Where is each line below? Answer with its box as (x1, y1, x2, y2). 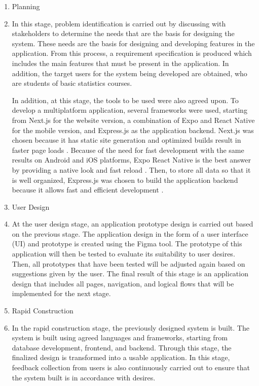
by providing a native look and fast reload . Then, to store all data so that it (12, 164, 251, 175)
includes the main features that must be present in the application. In (12, 57, 229, 68)
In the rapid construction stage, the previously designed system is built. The (12, 322, 249, 333)
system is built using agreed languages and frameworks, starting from (12, 332, 228, 343)
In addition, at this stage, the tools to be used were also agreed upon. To (12, 94, 239, 105)
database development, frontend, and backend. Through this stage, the (12, 342, 232, 352)
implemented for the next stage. (12, 288, 111, 299)
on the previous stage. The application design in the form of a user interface (12, 228, 248, 239)
